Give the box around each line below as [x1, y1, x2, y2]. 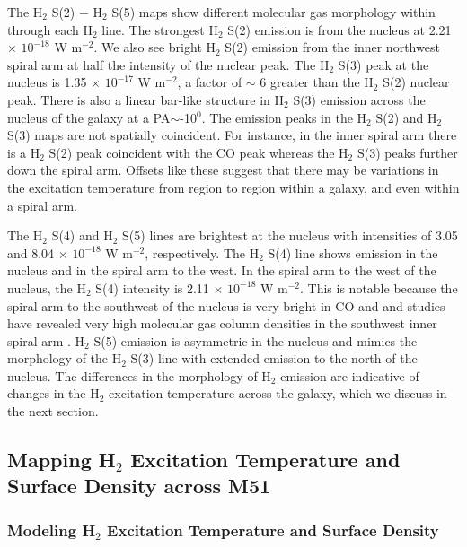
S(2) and [375, 108, 424, 126]
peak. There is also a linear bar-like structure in [7, 90, 270, 109]
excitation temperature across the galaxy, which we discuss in [109, 384, 447, 403]
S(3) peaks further [357, 143, 458, 161]
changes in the [7, 384, 86, 403]
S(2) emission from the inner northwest [225, 38, 440, 56]
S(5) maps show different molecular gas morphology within [111, 3, 436, 21]
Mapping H [7, 446, 116, 473]
